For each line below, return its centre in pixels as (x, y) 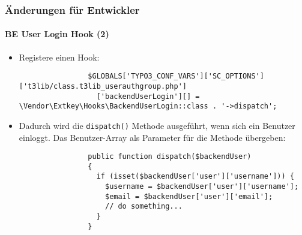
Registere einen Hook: (59, 57)
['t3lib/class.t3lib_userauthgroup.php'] (103, 86)
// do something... (143, 207)
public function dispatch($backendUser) (170, 157)
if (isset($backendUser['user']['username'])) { (195, 177)
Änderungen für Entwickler (72, 9)
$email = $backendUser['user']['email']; (189, 196)
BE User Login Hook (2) (57, 34)
